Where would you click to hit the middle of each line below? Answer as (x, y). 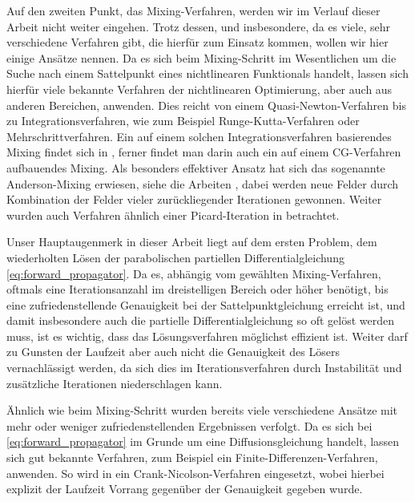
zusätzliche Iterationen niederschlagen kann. (115, 383)
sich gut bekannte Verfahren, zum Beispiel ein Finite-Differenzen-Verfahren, (192, 457)
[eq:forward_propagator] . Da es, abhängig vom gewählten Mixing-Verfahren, (194, 273)
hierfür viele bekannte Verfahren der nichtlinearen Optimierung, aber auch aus (199, 89)
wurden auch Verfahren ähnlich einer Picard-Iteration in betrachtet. (173, 215)
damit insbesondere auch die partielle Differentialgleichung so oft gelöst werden (201, 320)
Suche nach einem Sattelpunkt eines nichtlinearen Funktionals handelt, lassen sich (207, 73)
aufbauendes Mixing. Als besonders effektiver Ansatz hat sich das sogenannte (196, 167)
